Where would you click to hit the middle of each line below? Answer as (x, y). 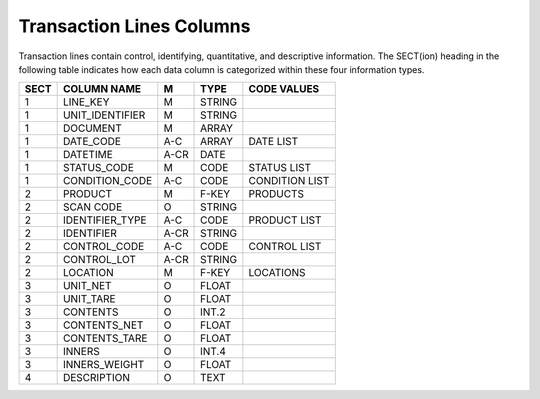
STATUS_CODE (98, 168)
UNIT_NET (87, 286)
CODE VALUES (284, 89)
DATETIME (88, 155)
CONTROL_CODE (103, 247)
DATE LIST (273, 142)
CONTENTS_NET (103, 325)
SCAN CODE (92, 207)
